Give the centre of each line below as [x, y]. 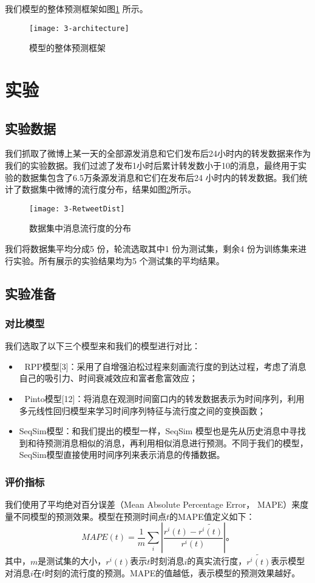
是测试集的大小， [72, 561]
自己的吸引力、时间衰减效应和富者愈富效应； [108, 378]
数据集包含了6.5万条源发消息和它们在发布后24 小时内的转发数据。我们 [160, 177]
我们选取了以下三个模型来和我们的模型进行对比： [103, 346]
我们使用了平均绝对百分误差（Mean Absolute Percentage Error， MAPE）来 [153, 504]
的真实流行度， [217, 561]
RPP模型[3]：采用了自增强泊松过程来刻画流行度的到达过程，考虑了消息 [165, 366]
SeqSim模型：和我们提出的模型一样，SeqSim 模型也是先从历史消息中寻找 [162, 431]
